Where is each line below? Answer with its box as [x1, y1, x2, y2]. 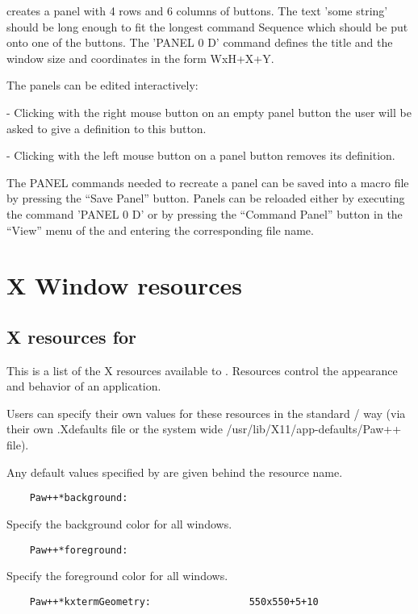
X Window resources [6, 269, 243, 302]
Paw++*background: [29, 492, 128, 504]
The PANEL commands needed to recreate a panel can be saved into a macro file [6, 173, 409, 190]
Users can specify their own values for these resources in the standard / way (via [6, 404, 406, 421]
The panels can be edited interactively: [6, 77, 199, 94]
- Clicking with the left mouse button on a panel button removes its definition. [6, 147, 395, 164]
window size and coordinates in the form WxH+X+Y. [6, 49, 274, 66]
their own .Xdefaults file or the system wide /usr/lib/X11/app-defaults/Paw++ [6, 420, 402, 437]
